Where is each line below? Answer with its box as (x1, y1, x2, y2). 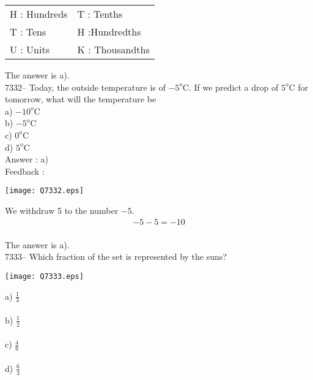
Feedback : (5, 164, 45, 177)
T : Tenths (77, 7, 123, 21)
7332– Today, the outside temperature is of (5, 80, 166, 93)
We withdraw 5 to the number (5, 204, 119, 216)
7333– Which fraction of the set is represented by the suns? (5, 250, 227, 263)
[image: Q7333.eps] (5, 272, 84, 281)
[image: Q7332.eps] (5, 186, 84, 196)
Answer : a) (5, 153, 48, 165)
